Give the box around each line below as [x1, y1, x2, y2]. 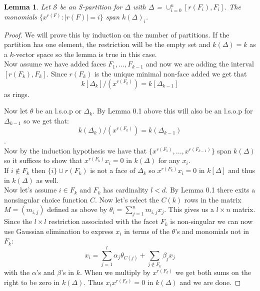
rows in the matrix [184, 194, 241, 204]
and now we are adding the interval [145, 58, 254, 69]
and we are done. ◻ [179, 276, 241, 287]
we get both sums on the [175, 267, 251, 277]
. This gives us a [164, 204, 214, 214]
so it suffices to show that [4, 155, 82, 165]
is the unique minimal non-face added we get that [94, 68, 247, 78]
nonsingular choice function [4, 194, 88, 204]
